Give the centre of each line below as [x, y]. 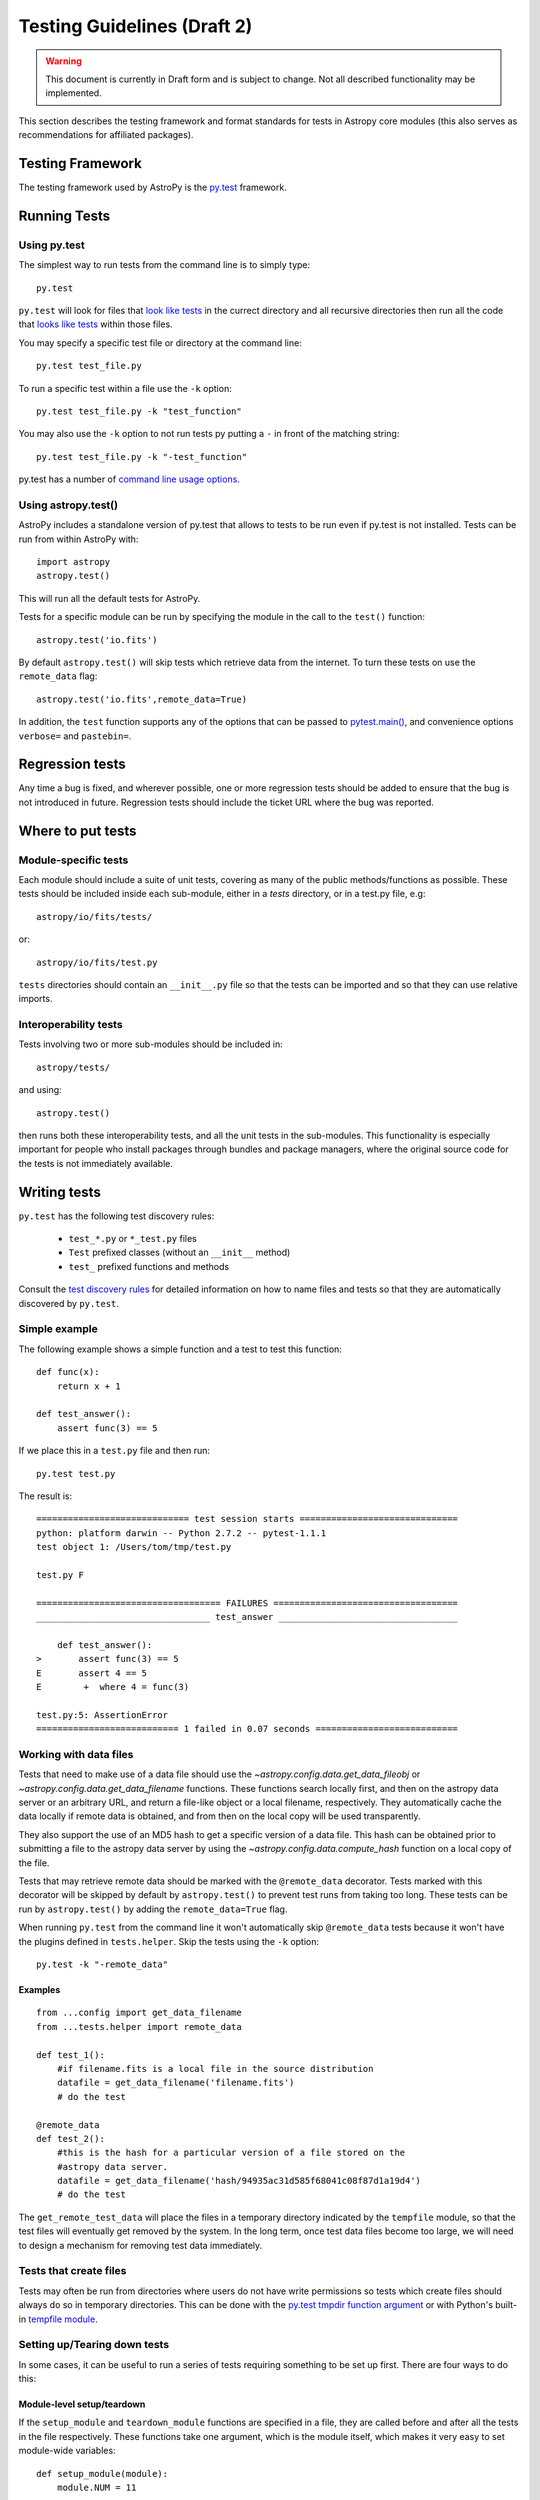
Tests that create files [72, 2271]
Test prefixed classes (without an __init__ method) [179, 1252]
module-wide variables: [67, 2451]
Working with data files [76, 1754]
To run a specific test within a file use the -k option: [125, 388]
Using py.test [51, 245]
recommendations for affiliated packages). [106, 135]
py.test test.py [76, 1473]
